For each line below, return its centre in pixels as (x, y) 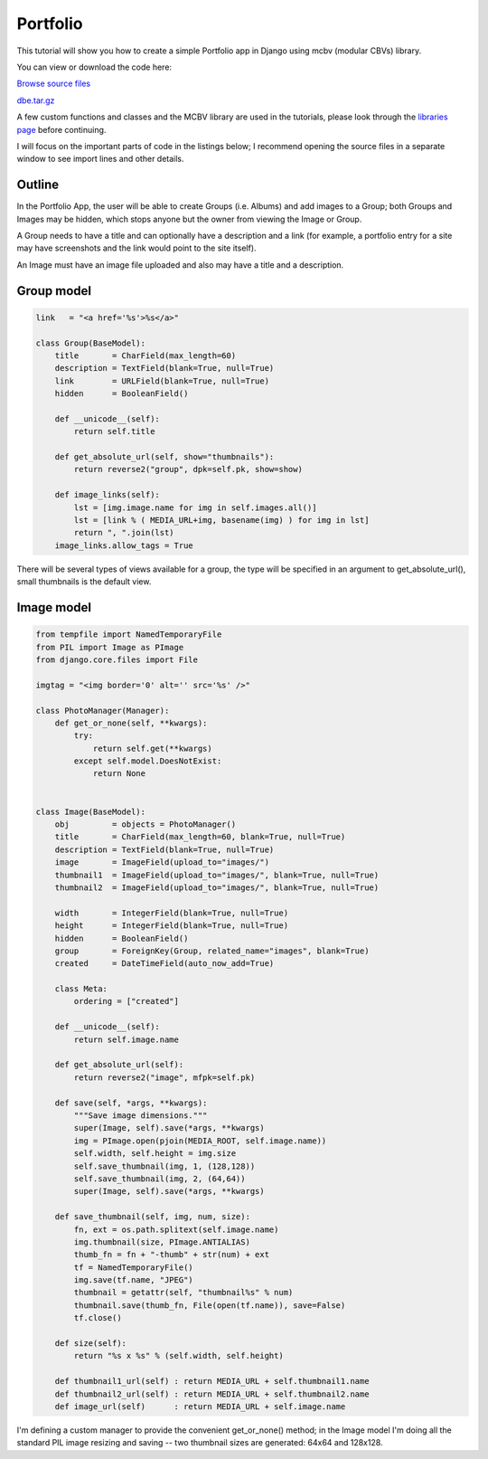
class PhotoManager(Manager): (103, 711)
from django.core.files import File (117, 659)
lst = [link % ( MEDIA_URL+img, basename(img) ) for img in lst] (221, 520)
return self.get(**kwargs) (152, 748)
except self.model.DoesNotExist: (148, 761)
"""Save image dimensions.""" (141, 1116)
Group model (54, 291)
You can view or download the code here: (94, 67)
